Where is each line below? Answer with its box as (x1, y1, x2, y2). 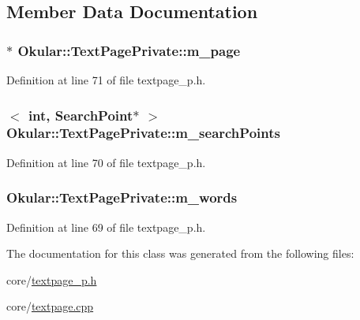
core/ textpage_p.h (6, 271, 97, 288)
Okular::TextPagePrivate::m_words (6, 188, 238, 207)
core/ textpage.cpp (6, 298, 94, 314)
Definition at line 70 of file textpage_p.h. (6, 154, 206, 170)
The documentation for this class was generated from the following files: (6, 245, 354, 262)
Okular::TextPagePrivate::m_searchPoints (6, 123, 280, 143)
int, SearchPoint (28, 105, 133, 125)
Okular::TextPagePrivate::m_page (17, 40, 241, 60)
